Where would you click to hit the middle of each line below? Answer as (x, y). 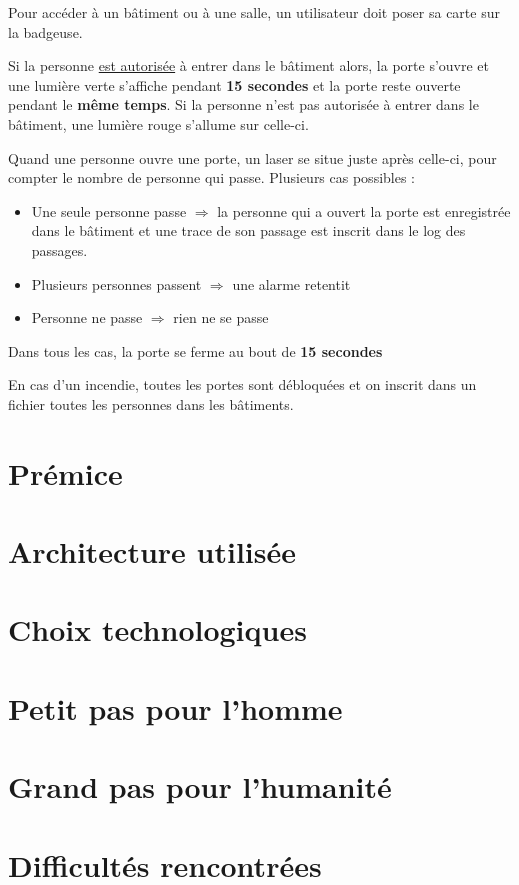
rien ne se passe (221, 317)
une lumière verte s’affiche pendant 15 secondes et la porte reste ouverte (234, 84)
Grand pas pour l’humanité (200, 786)
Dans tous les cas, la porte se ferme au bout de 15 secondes (195, 350)
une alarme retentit (291, 283)
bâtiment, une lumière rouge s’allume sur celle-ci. (158, 123)
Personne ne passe (87, 317)
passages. (59, 249)
